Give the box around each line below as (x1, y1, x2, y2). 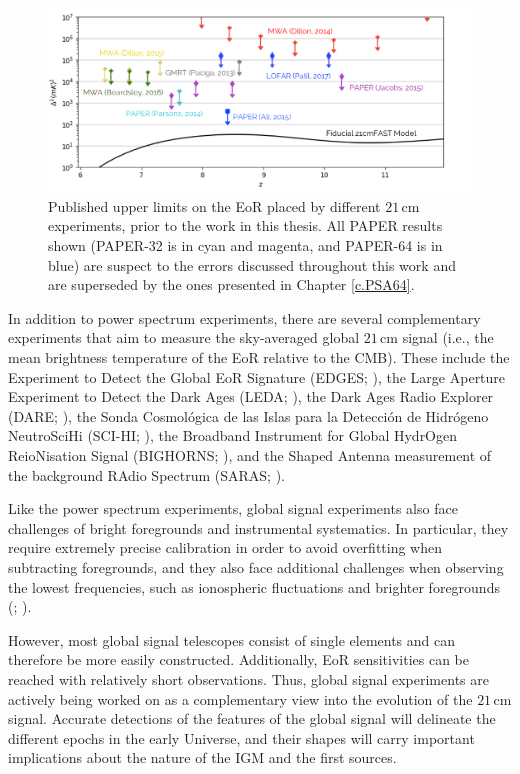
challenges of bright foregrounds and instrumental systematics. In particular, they (8, 517, 509, 538)
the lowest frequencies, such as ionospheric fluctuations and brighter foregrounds (8, 576, 500, 597)
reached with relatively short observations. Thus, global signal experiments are (8, 668, 489, 689)
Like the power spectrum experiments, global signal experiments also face (8, 498, 458, 519)
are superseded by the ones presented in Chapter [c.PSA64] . (48, 274, 415, 295)
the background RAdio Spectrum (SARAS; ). (8, 464, 286, 485)
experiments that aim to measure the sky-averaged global (8, 327, 360, 348)
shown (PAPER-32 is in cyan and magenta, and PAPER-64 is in (48, 235, 443, 256)
